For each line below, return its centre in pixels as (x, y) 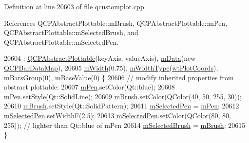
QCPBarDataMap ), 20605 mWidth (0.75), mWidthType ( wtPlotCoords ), (111, 67)
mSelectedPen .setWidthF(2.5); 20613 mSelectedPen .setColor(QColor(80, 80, (117, 115)
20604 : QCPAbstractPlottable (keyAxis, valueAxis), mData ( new (100, 58)
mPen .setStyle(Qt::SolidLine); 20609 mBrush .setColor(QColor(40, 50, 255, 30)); (123, 96)
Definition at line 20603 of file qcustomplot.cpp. (75, 6)
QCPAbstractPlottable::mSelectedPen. (61, 42)
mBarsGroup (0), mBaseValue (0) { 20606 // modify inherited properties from (119, 77)
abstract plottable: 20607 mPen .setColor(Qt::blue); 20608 (89, 87)
